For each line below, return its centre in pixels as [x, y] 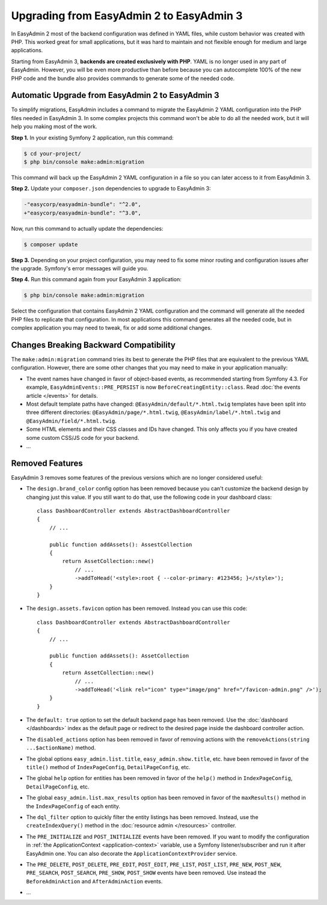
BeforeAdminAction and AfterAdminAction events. [94, 881]
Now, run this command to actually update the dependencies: [87, 228]
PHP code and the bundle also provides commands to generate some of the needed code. [123, 78]
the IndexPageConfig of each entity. [73, 806]
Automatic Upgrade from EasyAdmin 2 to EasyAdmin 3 [115, 95]
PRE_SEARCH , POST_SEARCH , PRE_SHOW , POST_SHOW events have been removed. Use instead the [146, 873]
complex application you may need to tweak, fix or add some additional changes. [112, 328]
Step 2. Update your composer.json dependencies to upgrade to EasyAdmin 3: [111, 189]
